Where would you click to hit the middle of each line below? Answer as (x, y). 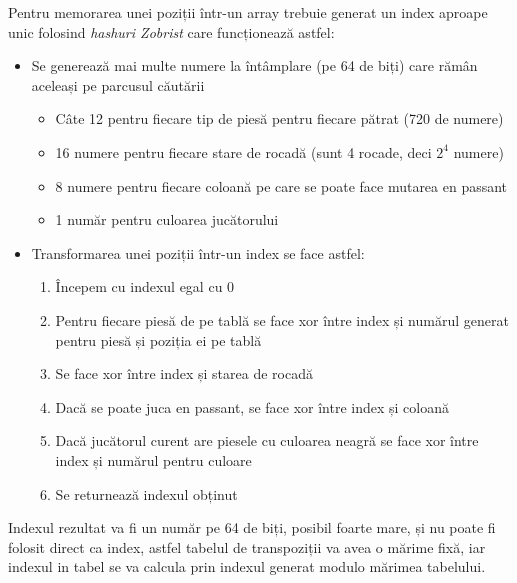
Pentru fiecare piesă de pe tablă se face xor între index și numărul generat (282, 319)
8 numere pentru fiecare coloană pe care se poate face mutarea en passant (281, 185)
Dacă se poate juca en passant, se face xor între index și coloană (252, 406)
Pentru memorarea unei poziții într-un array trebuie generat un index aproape (248, 12)
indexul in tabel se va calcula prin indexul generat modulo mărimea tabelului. (247, 566)
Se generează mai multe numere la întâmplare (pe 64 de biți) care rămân (254, 65)
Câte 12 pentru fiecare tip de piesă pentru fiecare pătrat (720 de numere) (279, 118)
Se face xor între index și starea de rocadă (184, 373)
